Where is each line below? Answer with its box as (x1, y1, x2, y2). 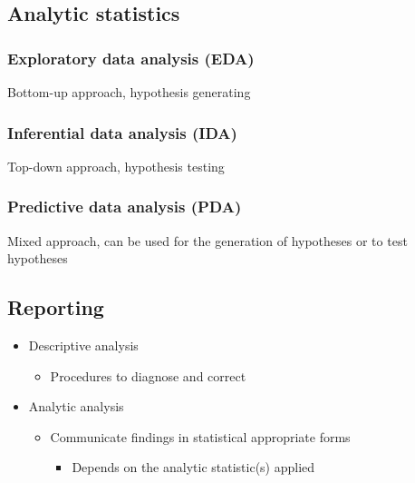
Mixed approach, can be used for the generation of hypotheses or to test (7, 231, 408, 250)
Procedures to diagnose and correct (50, 366, 246, 385)
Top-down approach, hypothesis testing (7, 156, 225, 175)
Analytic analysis (28, 397, 124, 416)
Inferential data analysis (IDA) (7, 121, 237, 143)
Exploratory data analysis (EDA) (7, 46, 255, 69)
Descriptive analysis (28, 336, 139, 355)
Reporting (7, 293, 104, 321)
